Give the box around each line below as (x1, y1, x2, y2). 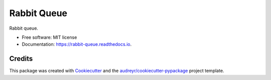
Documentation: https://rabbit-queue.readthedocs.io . (22, 41, 132, 47)
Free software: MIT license (22, 34, 77, 40)
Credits (9, 54, 33, 63)
